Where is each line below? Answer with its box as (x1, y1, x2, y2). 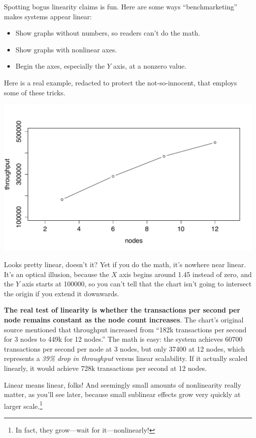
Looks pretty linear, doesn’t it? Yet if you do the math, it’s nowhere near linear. (4, 259, 246, 270)
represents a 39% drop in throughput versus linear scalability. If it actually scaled (4, 353, 248, 363)
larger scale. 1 (4, 399, 43, 411)
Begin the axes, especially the (15, 61, 105, 71)
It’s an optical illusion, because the (4, 269, 109, 279)
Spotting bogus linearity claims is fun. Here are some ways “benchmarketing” (4, 1, 237, 11)
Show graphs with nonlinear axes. (15, 44, 117, 54)
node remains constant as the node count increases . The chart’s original (4, 315, 244, 325)
